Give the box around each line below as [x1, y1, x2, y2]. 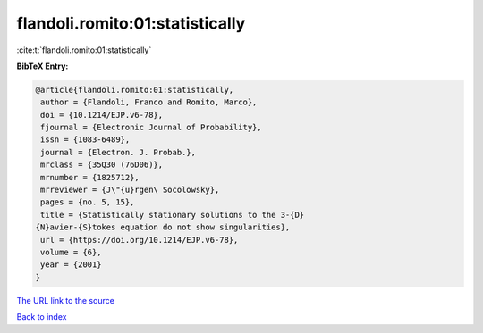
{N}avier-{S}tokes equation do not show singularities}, [35, 222, 291, 232]
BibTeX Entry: [16, 61, 69, 71]
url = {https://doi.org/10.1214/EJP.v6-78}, [40, 235, 239, 245]
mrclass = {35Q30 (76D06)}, [40, 160, 164, 170]
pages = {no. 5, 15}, [40, 197, 135, 207]
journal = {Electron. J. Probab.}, [40, 147, 197, 157]
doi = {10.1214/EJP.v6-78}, [40, 110, 164, 120]
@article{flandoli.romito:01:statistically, [35, 85, 234, 95]
